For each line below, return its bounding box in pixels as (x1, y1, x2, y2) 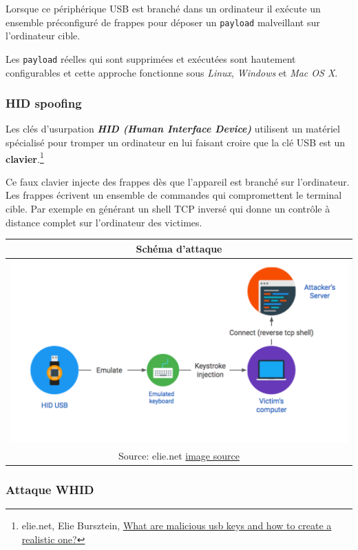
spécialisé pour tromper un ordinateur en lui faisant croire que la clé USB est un (6, 135, 346, 149)
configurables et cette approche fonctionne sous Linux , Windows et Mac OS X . (6, 65, 338, 79)
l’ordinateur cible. (6, 28, 81, 43)
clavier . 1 (6, 149, 44, 166)
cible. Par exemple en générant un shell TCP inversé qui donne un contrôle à (6, 201, 330, 215)
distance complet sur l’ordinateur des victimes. (6, 215, 202, 229)
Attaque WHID (6, 480, 94, 498)
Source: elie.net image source (118, 448, 240, 462)
